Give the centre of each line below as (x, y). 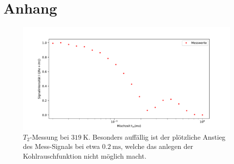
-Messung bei (49, 137)
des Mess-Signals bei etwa (62, 146)
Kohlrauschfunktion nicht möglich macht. (85, 155)
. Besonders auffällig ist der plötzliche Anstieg (157, 137)
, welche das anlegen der (157, 146)
